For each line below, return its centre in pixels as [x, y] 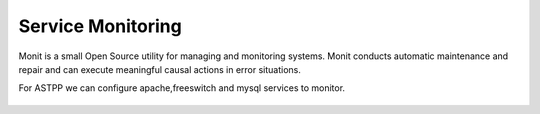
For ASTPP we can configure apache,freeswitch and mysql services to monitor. [181, 88]
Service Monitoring [100, 26]
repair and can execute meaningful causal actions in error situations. [160, 69]
